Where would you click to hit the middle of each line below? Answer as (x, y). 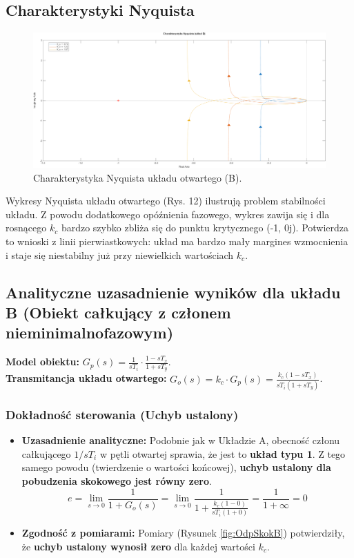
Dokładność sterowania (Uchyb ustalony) (122, 414)
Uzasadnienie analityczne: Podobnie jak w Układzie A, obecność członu (181, 440)
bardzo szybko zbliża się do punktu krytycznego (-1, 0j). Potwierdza (205, 228)
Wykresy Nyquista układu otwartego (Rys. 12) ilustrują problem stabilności (166, 201)
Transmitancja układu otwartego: (86, 378)
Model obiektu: (42, 362)
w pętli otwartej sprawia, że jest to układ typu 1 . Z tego (223, 453)
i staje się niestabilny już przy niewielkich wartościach (120, 254)
